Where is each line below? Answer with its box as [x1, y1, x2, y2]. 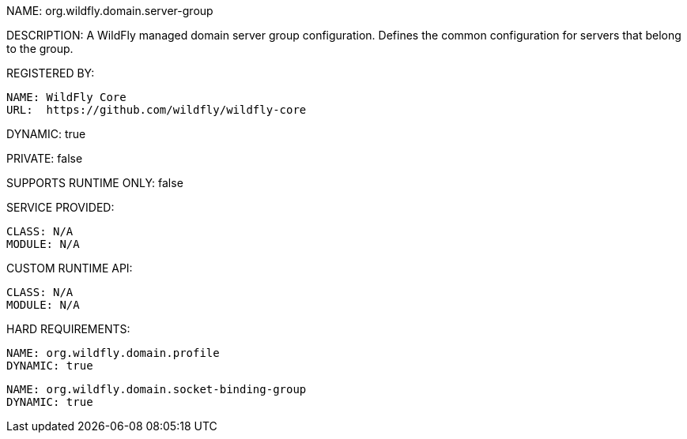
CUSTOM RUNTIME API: [6, 261, 133, 275]
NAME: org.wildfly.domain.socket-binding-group [6, 383, 307, 396]
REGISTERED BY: [6, 66, 95, 80]
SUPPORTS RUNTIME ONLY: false [6, 176, 183, 189]
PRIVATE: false [6, 152, 83, 165]
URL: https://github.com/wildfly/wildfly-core [6, 103, 307, 116]
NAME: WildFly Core [6, 91, 126, 103]
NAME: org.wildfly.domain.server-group [6, 4, 213, 17]
